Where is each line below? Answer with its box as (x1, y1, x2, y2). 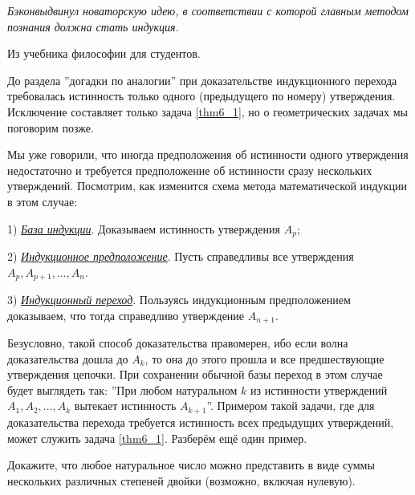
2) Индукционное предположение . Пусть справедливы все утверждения (7, 247, 354, 264)
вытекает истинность (74, 397, 177, 414)
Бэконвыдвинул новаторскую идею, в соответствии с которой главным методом (7, 2, 409, 18)
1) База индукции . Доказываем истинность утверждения (7, 220, 280, 237)
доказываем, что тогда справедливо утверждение (7, 306, 245, 323)
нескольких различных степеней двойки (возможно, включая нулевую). (7, 472, 356, 489)
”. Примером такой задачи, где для (206, 397, 375, 414)
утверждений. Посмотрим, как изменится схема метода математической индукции (7, 177, 407, 194)
